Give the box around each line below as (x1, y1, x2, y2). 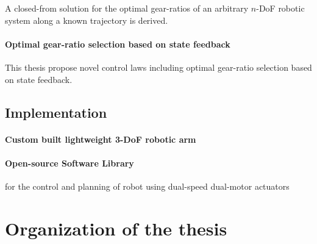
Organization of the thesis (5, 215, 227, 240)
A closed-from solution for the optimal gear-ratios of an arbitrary (5, 2, 249, 14)
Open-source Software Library (5, 156, 134, 169)
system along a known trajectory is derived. (5, 13, 168, 26)
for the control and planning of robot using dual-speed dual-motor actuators (5, 179, 290, 192)
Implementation (5, 102, 107, 121)
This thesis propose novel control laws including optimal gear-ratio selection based (5, 60, 312, 73)
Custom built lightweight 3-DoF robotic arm (5, 132, 196, 145)
